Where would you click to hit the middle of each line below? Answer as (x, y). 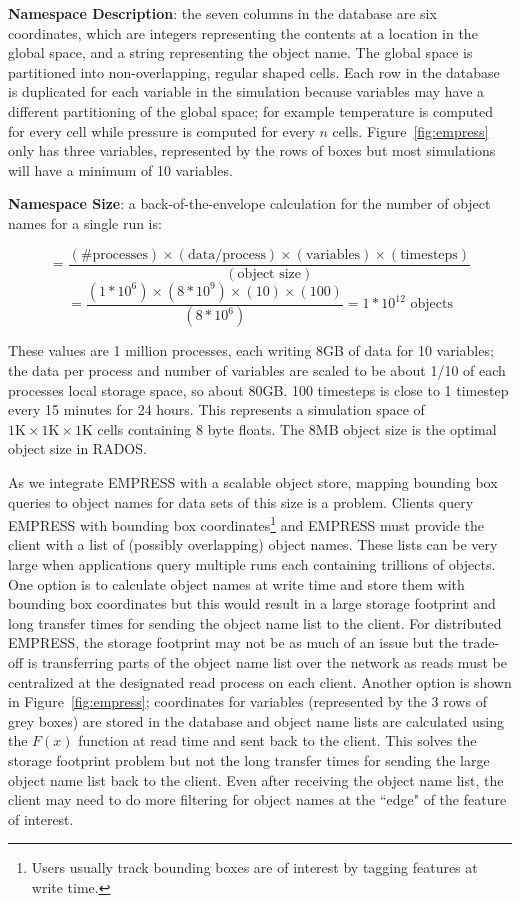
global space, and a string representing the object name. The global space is (240, 52)
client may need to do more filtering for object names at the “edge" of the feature (257, 799)
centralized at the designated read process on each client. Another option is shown (260, 681)
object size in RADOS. (77, 448)
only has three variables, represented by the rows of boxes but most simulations (252, 150)
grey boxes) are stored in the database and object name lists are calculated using (256, 720)
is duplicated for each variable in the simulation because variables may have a (246, 91)
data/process (226, 254)
